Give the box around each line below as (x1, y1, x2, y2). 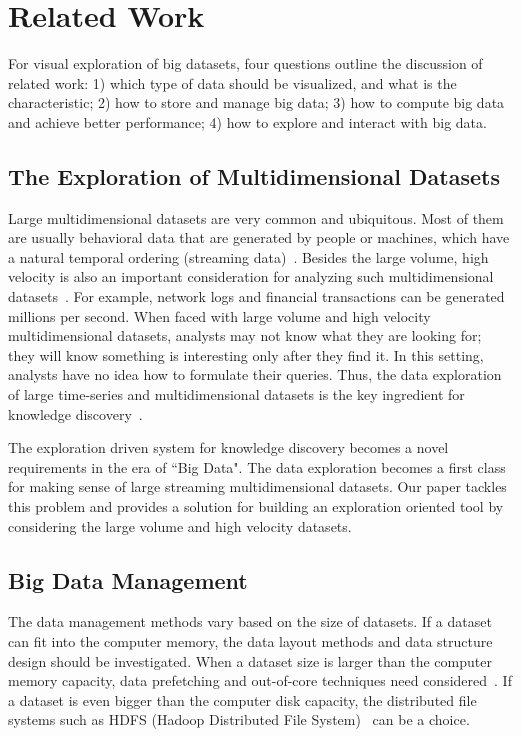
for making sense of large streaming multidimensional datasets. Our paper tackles (8, 476, 507, 497)
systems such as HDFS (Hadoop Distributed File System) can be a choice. (8, 709, 470, 730)
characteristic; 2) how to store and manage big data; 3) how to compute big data (8, 92, 505, 113)
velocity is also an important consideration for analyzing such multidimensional (8, 266, 494, 287)
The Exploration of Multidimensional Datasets (8, 160, 500, 191)
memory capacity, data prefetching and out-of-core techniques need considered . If (8, 670, 512, 691)
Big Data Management (8, 564, 248, 595)
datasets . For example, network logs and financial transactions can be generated (8, 286, 505, 307)
